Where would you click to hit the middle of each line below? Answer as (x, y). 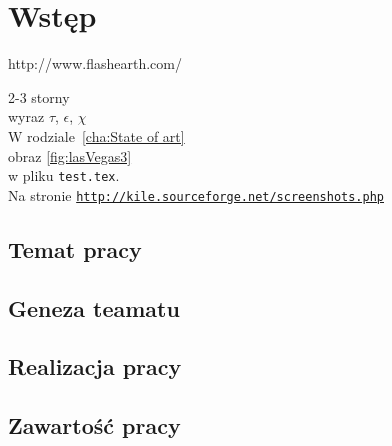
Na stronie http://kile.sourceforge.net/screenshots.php (196, 194)
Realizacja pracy (95, 366)
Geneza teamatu (94, 307)
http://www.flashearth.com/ (95, 63)
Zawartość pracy (94, 425)
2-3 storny (39, 96)
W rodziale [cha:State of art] (96, 135)
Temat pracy (75, 248)
